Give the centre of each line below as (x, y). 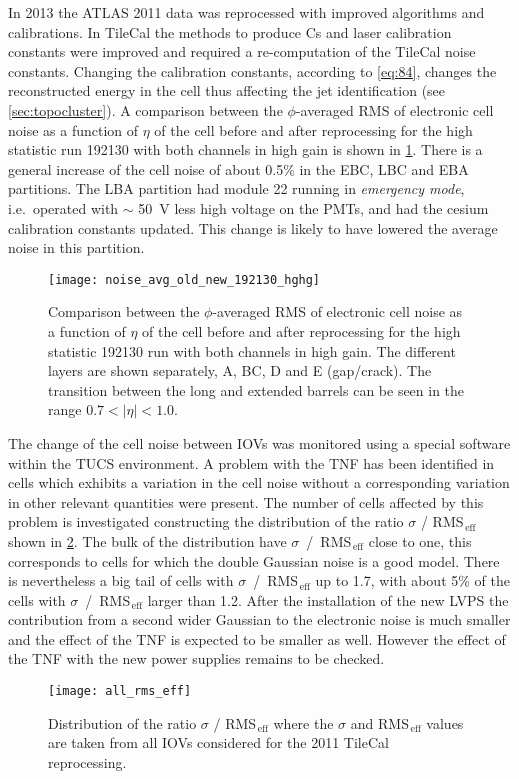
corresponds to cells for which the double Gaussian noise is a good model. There (254, 560)
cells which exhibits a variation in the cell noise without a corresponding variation (259, 482)
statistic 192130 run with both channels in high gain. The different (252, 350)
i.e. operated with (63, 207)
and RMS (379, 722)
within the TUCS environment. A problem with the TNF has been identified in (251, 462)
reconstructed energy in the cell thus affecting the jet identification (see (227, 90)
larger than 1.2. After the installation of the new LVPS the (328, 599)
